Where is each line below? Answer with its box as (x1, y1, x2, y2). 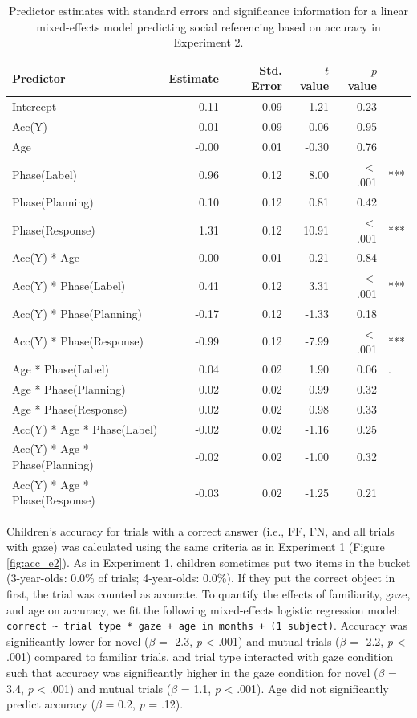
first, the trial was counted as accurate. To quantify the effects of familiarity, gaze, (6, 585, 411, 602)
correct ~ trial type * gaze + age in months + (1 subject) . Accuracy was (6, 617, 407, 634)
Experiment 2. (173, 34, 244, 51)
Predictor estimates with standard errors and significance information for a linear (9, 2, 408, 18)
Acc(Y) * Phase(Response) (12, 332, 144, 349)
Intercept (12, 98, 57, 115)
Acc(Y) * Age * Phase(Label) (12, 420, 158, 437)
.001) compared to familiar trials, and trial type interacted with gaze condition (6, 648, 394, 665)
